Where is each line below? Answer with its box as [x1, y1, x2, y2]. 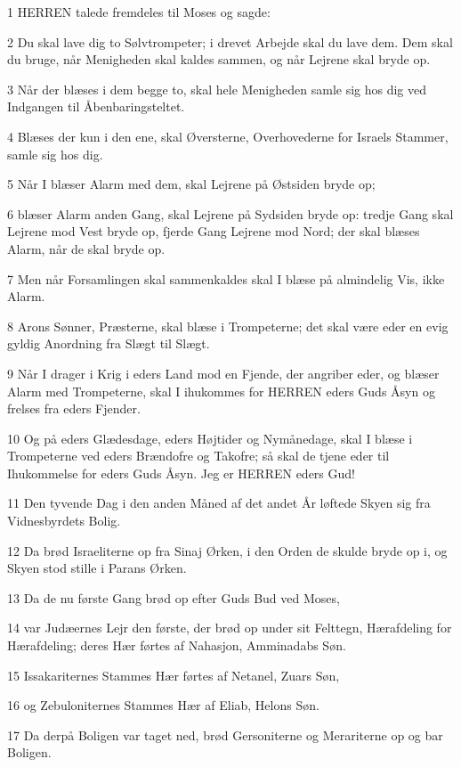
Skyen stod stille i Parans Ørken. [7, 559, 187, 577]
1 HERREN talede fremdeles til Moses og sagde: [7, 3, 271, 20]
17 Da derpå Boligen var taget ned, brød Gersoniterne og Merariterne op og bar [7, 725, 443, 744]
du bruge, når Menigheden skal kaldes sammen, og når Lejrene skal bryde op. [7, 50, 431, 69]
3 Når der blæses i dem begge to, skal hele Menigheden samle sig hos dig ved [7, 79, 427, 98]
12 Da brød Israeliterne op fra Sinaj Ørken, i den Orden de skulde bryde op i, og [7, 541, 448, 559]
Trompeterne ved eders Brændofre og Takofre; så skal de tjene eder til [7, 446, 390, 465]
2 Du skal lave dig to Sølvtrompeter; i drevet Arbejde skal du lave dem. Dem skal [7, 32, 453, 51]
